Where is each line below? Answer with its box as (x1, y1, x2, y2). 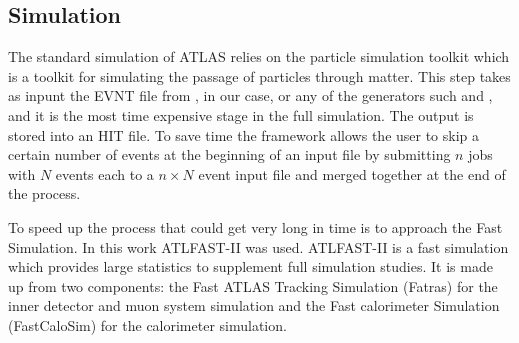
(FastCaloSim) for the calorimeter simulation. (8, 314, 287, 335)
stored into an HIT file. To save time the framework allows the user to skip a (8, 124, 480, 145)
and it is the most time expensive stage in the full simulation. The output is (8, 104, 474, 125)
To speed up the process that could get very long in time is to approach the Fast (8, 216, 503, 237)
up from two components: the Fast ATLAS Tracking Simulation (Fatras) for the (8, 275, 498, 296)
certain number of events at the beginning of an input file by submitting (8, 144, 451, 165)
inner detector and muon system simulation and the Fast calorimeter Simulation (8, 295, 500, 316)
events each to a (55, 163, 154, 184)
